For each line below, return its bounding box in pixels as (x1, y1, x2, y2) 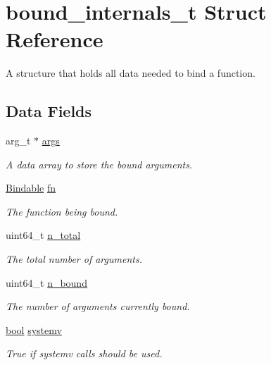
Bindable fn (6, 180, 56, 195)
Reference (6, 25, 103, 54)
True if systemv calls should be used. (6, 346, 163, 361)
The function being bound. (6, 204, 118, 218)
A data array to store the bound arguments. (6, 156, 193, 171)
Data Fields (6, 100, 92, 122)
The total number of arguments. (6, 252, 142, 266)
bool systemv (6, 322, 62, 337)
